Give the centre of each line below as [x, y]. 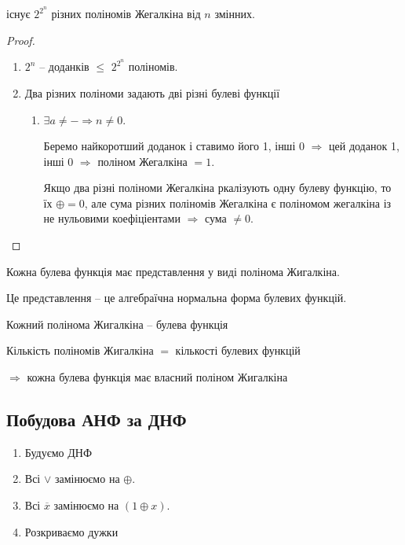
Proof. [21, 40]
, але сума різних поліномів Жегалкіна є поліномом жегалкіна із [238, 203]
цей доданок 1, [364, 146]
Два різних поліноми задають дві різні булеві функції [152, 92]
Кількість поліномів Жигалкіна [80, 350]
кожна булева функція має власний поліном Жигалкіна [157, 377]
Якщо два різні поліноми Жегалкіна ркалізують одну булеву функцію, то [217, 188]
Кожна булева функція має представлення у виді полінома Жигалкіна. [173, 271]
